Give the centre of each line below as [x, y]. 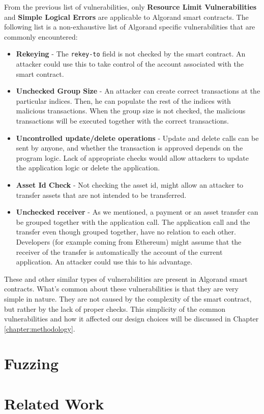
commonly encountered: [41, 36]
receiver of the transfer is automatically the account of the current [119, 252]
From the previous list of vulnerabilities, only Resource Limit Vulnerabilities [130, 7]
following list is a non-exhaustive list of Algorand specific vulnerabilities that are [130, 27]
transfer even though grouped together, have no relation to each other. [126, 232]
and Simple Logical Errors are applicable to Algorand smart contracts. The [126, 17]
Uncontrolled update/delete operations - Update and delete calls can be [137, 138]
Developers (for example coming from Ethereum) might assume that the [129, 241]
